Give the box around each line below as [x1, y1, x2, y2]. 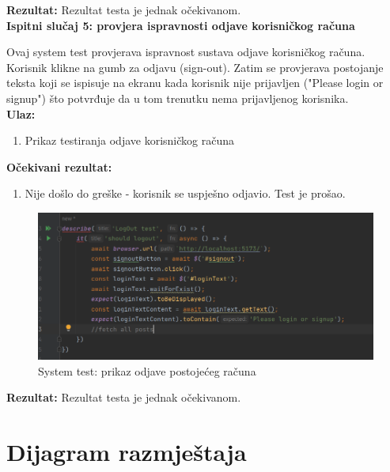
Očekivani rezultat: [6, 158, 112, 175]
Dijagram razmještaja [6, 435, 247, 467]
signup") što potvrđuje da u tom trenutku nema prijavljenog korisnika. [6, 89, 349, 106]
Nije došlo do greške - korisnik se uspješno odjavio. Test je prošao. [25, 185, 346, 202]
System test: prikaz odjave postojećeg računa [38, 362, 256, 379]
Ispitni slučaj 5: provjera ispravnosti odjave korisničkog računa [6, 17, 355, 33]
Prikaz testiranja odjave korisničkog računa [25, 132, 234, 149]
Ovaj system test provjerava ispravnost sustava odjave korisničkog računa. [6, 43, 365, 60]
